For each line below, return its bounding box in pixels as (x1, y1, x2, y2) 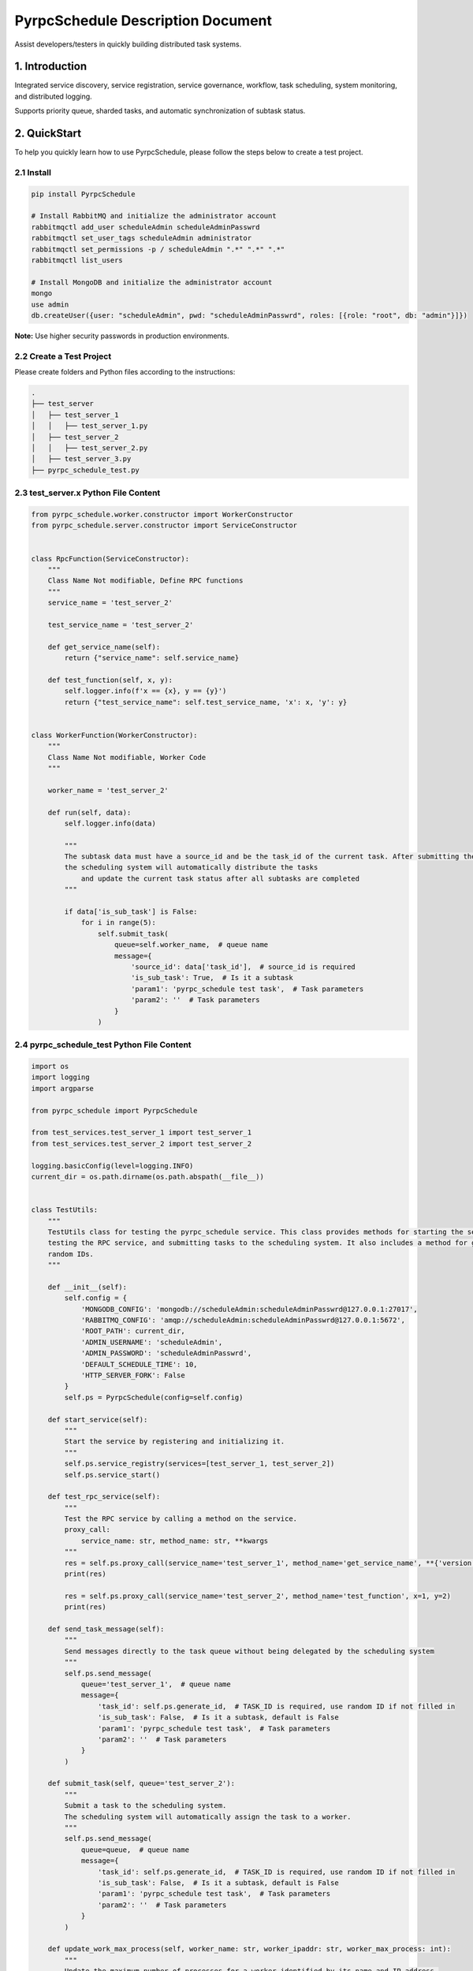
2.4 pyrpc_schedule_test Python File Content (14, 1039, 192, 1050)
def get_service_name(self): (47, 643, 161, 651)
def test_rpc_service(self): (47, 1492, 161, 1501)
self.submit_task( (97, 929, 169, 938)
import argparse (31, 1084, 95, 1093)
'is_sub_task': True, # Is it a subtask (130, 974, 293, 982)
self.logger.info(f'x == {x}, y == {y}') (64, 687, 227, 695)
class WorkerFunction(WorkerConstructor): (31, 730, 198, 740)
